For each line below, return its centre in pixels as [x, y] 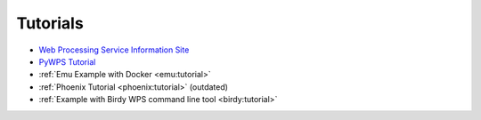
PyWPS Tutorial [67, 61]
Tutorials [50, 23]
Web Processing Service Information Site [114, 50]
